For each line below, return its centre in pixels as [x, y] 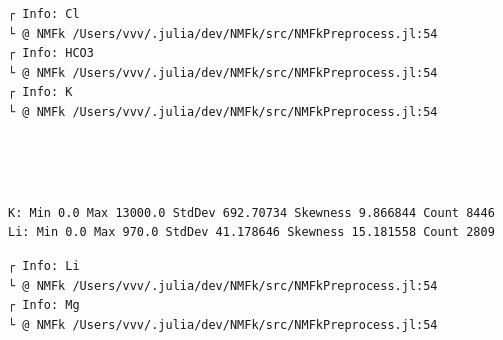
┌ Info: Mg [44, 305]
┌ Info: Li [44, 265]
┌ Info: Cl [44, 14]
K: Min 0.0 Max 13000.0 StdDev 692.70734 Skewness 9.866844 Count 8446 [251, 212]
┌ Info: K [40, 92]
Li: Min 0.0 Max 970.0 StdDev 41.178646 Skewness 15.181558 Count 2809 [251, 232]
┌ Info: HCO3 [51, 53]
